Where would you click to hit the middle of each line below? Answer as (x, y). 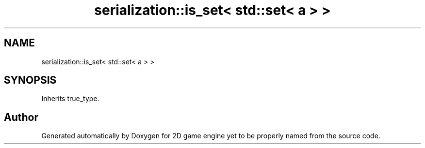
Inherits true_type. (70, 99)
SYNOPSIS (30, 80)
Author (21, 117)
